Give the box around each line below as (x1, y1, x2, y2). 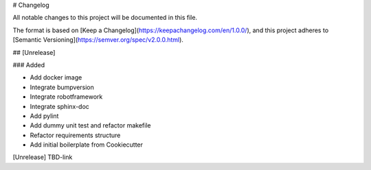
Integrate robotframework (30, 93, 103, 101)
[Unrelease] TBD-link (12, 153, 73, 161)
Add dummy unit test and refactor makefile (30, 121, 151, 130)
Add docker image (30, 73, 82, 82)
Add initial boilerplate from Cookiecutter (30, 141, 144, 149)
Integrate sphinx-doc (30, 102, 89, 110)
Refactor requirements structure (30, 131, 121, 139)
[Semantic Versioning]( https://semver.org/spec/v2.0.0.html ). (12, 36, 183, 44)
